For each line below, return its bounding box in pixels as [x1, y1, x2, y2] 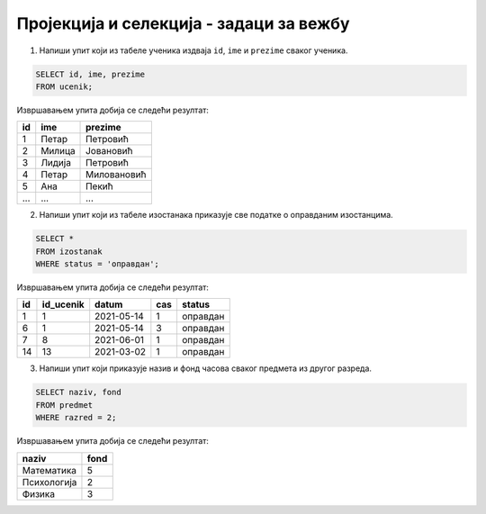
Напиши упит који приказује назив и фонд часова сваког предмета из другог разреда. [39, 363, 373, 374]
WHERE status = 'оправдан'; [35, 259, 159, 269]
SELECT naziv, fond [35, 387, 121, 398]
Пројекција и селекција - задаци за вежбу [16, 14, 350, 33]
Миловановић [85, 168, 147, 181]
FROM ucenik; [35, 81, 94, 92]
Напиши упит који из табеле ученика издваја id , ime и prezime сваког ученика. [39, 45, 348, 56]
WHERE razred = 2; [35, 412, 117, 423]
